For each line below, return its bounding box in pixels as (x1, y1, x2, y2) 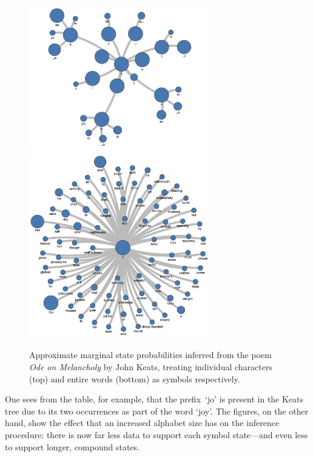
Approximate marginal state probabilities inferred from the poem (29, 348, 272, 361)
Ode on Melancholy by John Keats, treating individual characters (29, 361, 272, 373)
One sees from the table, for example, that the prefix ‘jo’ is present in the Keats (5, 393, 304, 405)
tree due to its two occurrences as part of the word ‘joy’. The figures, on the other (5, 404, 309, 417)
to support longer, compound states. (5, 440, 140, 453)
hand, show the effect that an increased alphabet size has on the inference (5, 416, 280, 429)
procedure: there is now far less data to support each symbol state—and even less (5, 428, 308, 441)
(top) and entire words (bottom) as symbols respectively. (29, 372, 240, 385)
